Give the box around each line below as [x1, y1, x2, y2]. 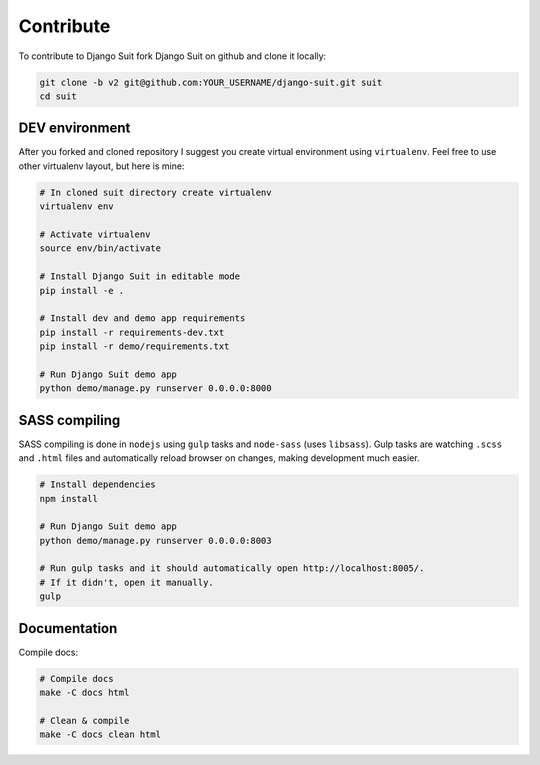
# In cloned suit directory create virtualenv [39, 186, 272, 198]
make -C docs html [39, 687, 130, 699]
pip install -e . [39, 285, 125, 296]
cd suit [39, 90, 77, 102]
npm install [39, 493, 99, 504]
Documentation [18, 620, 118, 637]
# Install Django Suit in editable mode [39, 271, 240, 282]
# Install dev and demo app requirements [39, 313, 246, 324]
